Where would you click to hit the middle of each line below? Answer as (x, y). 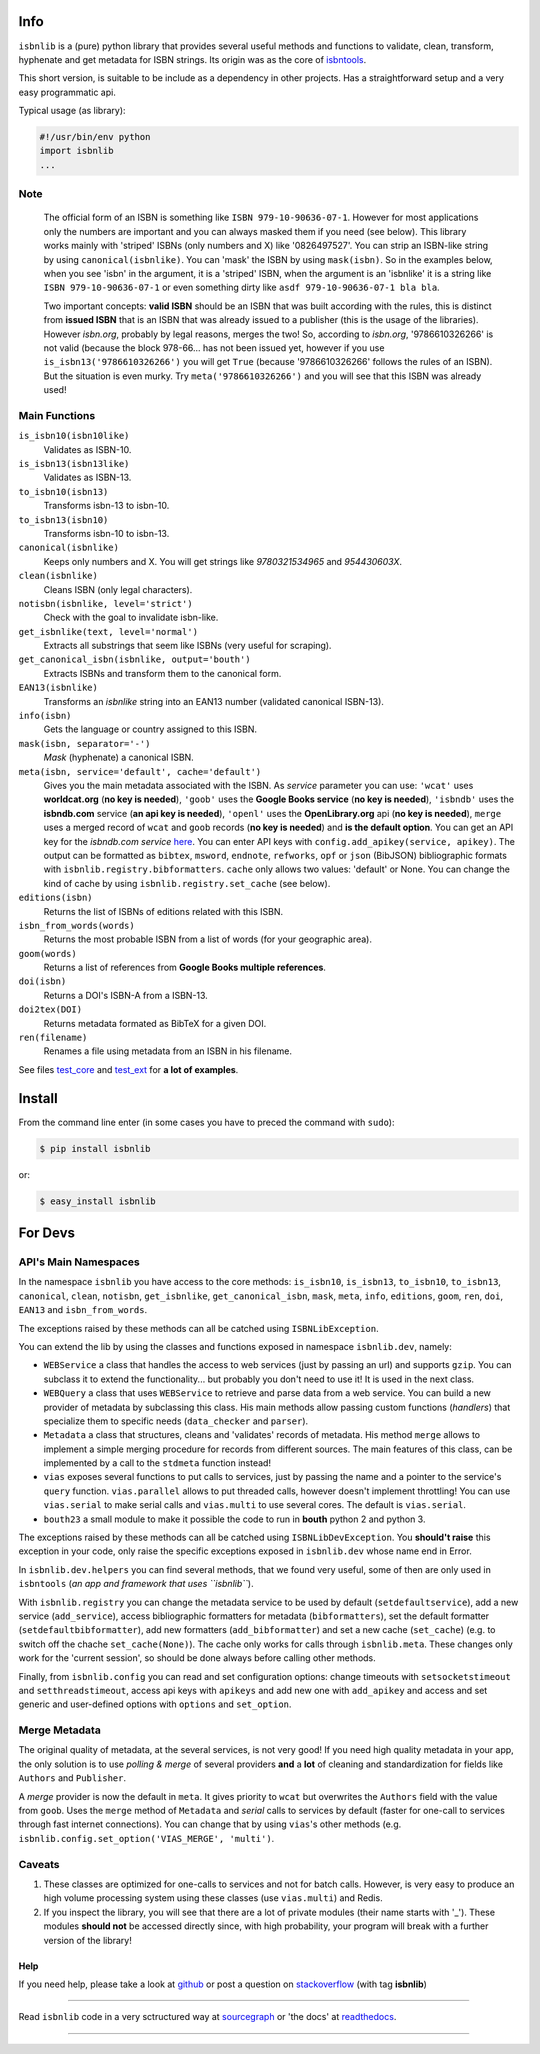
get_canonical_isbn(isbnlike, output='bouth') (134, 659)
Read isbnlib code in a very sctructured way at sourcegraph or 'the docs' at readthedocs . (207, 2017)
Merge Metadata (60, 1730)
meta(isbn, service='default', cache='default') (140, 771)
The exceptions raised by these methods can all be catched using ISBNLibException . (198, 1328)
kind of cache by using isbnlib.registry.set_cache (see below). (187, 883)
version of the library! (87, 1940)
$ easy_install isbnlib (98, 1201)
